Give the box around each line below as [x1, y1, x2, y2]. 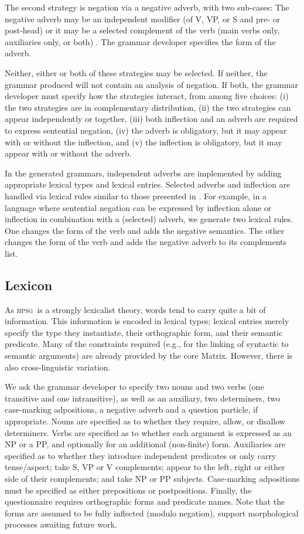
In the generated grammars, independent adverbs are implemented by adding [5, 166, 282, 179]
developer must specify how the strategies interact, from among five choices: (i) [5, 90, 289, 102]
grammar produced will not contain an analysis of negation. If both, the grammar [5, 78, 298, 90]
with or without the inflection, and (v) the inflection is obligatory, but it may [5, 135, 282, 148]
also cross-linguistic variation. [5, 360, 111, 373]
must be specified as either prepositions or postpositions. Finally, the [5, 484, 252, 496]
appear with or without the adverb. [5, 147, 132, 159]
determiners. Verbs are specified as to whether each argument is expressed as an [5, 426, 292, 438]
